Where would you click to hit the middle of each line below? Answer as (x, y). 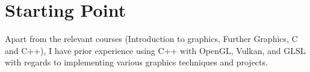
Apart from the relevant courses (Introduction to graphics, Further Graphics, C (151, 39)
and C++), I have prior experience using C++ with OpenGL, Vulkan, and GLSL (155, 50)
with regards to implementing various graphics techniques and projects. (136, 62)
